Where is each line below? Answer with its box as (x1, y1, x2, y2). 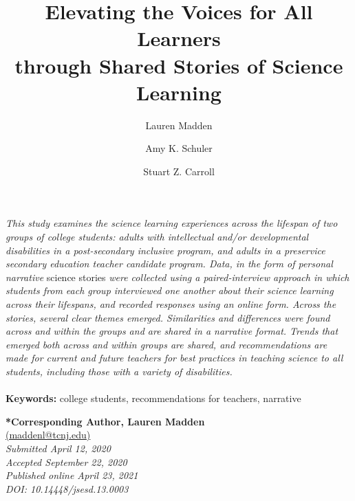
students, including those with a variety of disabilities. (6, 364, 233, 378)
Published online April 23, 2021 (6, 468, 138, 482)
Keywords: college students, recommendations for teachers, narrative (6, 391, 301, 405)
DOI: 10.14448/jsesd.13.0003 (6, 481, 129, 496)
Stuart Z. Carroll (143, 164, 215, 178)
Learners (137, 24, 221, 52)
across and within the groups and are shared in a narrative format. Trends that (6, 324, 338, 338)
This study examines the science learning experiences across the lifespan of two (6, 216, 338, 230)
